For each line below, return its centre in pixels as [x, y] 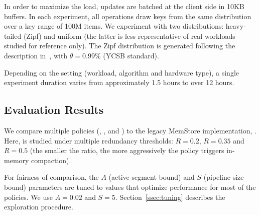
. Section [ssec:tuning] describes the [170, 197]
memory [17, 160]
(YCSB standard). [131, 55]
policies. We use [28, 197]
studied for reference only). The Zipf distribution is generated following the [120, 46]
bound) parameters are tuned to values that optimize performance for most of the [130, 187]
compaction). [51, 160]
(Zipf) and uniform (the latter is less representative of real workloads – [132, 35]
